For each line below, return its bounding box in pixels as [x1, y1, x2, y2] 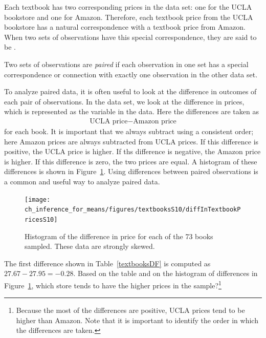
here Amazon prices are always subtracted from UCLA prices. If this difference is [4, 136, 259, 146]
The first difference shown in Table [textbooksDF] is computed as [4, 258, 211, 268]
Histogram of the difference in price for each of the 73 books [25, 230, 213, 241]
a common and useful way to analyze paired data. [4, 176, 160, 186]
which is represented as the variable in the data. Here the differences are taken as [4, 106, 259, 117]
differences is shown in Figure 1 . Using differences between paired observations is [4, 166, 258, 177]
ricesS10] [25, 216, 58, 223]
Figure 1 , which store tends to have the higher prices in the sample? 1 [4, 278, 221, 290]
